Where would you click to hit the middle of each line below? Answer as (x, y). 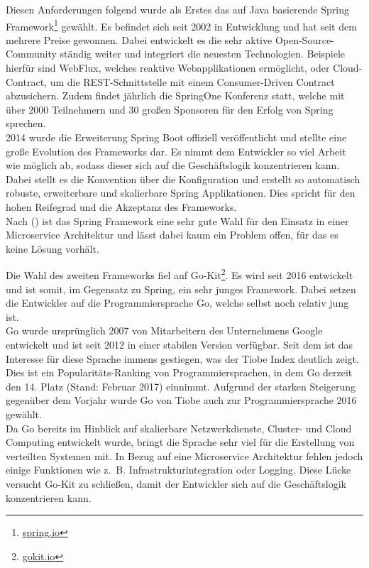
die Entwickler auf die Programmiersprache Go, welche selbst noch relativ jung (177, 303)
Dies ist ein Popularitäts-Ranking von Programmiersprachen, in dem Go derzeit (179, 372)
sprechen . (26, 123)
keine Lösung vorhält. (53, 248)
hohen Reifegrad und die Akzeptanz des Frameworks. (121, 206)
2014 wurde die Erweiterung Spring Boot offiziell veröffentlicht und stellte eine (176, 137)
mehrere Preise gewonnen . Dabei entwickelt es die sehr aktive (139, 39)
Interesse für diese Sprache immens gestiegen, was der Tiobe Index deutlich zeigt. (182, 358)
